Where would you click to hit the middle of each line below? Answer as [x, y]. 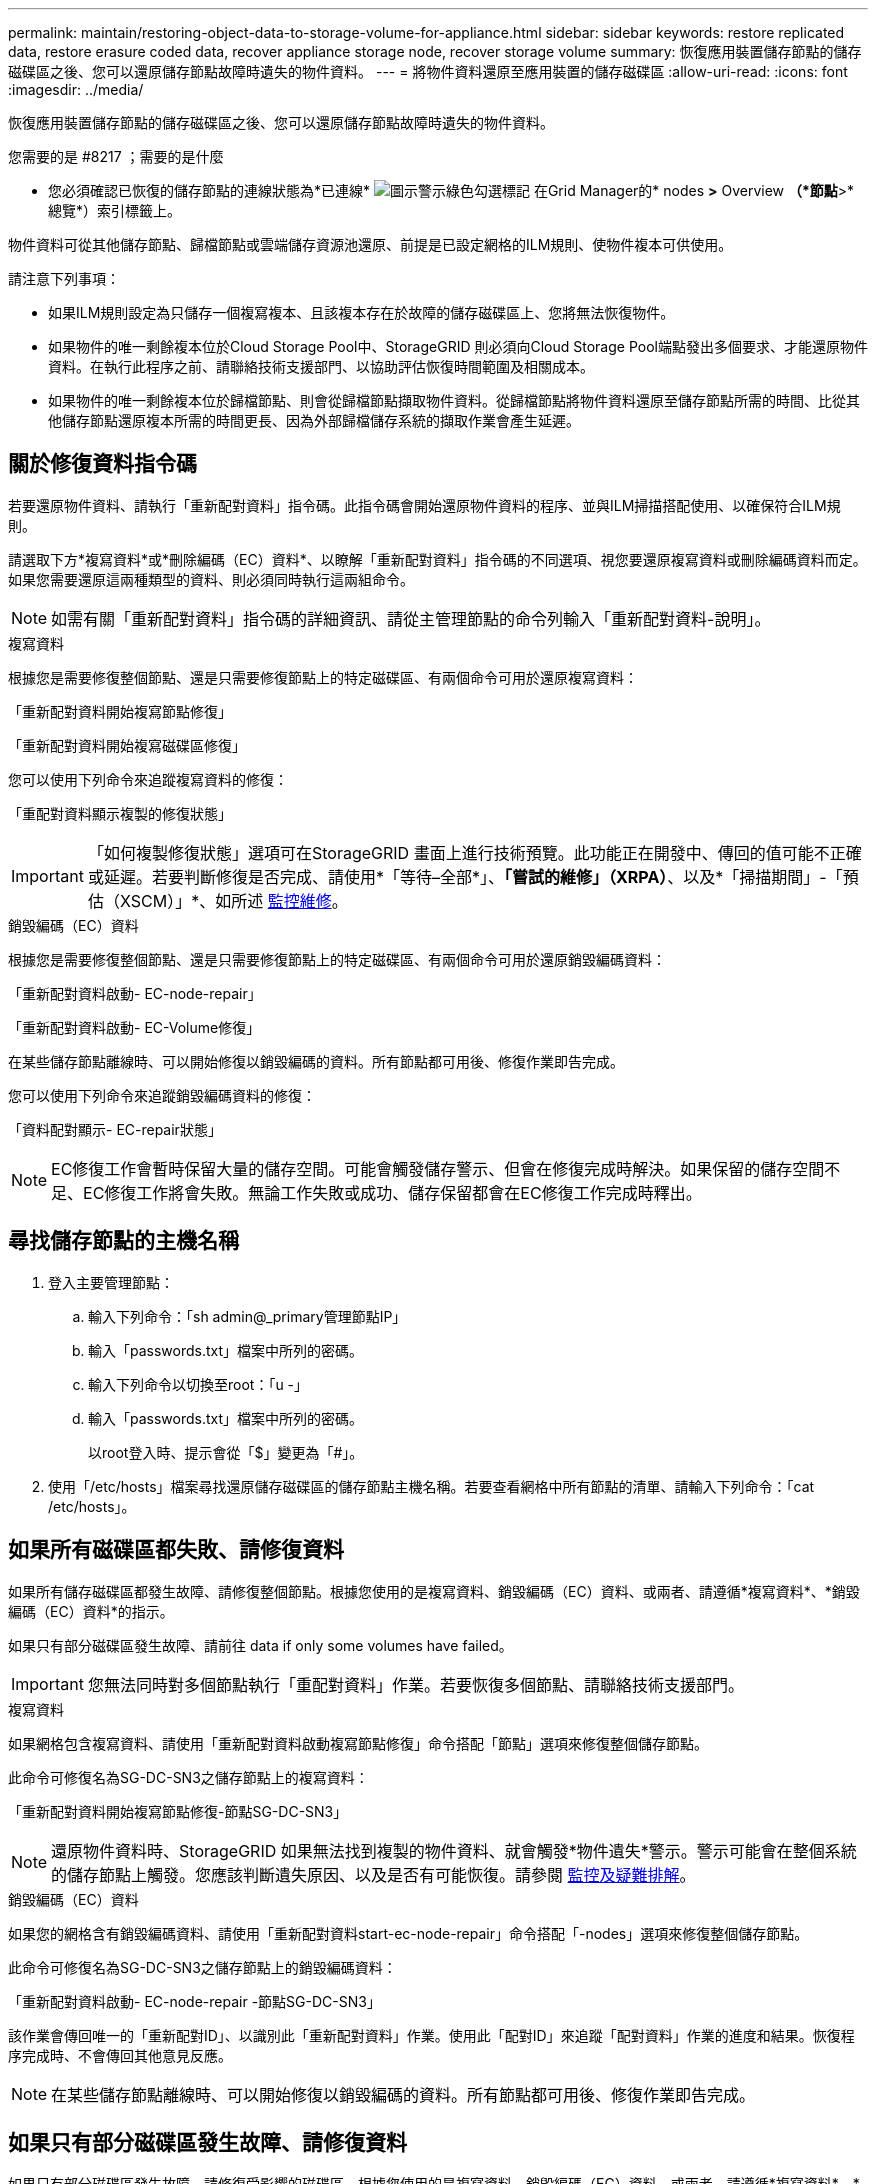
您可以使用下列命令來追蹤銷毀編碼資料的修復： [162, 1095]
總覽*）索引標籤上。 [115, 210]
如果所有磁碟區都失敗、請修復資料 [176, 1550]
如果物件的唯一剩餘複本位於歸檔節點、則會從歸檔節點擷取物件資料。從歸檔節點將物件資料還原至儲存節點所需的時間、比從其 [454, 400]
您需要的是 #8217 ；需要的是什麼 [116, 156]
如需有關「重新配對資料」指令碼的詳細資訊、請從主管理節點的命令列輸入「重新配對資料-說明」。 [411, 618]
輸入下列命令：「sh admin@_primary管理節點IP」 [247, 1316]
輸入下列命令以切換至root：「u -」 [198, 1384]
